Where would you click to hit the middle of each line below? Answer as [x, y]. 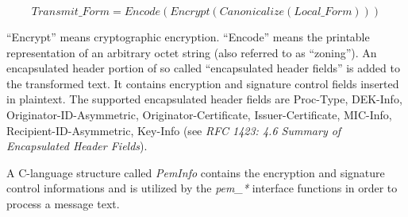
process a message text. [63, 203]
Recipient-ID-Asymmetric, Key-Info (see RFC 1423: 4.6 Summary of [174, 130]
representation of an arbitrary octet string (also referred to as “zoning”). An [192, 52]
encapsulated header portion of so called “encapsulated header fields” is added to [203, 68]
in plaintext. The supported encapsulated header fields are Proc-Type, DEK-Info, [204, 99]
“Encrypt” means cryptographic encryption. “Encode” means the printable [188, 37]
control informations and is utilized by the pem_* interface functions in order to [202, 188]
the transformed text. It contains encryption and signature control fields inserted [203, 83]
